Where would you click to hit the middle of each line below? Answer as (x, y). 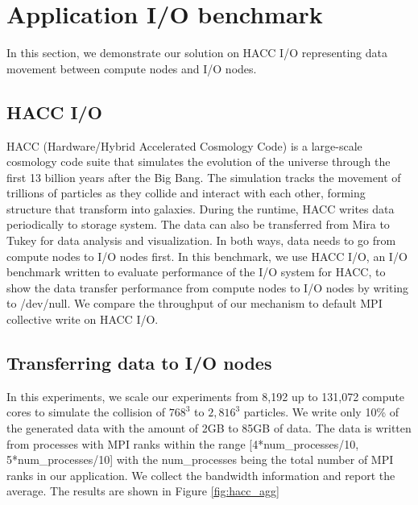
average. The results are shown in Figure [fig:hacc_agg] (143, 491)
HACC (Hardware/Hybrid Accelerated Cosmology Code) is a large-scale (184, 145)
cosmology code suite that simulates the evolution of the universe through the (199, 161)
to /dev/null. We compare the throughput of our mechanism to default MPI (195, 303)
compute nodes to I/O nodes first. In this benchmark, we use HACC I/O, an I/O (207, 256)
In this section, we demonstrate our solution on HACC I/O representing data (197, 53)
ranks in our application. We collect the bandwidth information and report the (201, 475)
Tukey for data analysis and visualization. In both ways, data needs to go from (201, 240)
